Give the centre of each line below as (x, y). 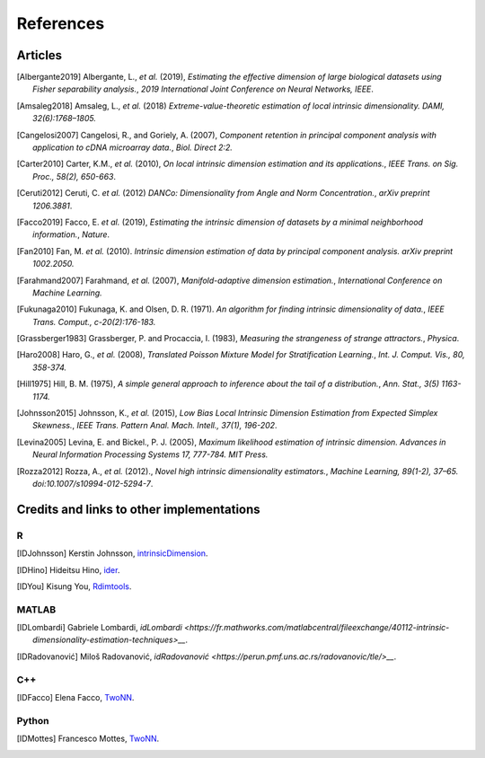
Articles (40, 55)
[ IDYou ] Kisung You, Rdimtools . (74, 586)
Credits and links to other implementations (138, 509)
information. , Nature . (71, 234)
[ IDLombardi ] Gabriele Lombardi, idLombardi (100, 628)
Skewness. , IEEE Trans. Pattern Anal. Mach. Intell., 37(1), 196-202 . (155, 426)
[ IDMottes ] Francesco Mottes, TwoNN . (88, 739)
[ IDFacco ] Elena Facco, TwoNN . (75, 697)
